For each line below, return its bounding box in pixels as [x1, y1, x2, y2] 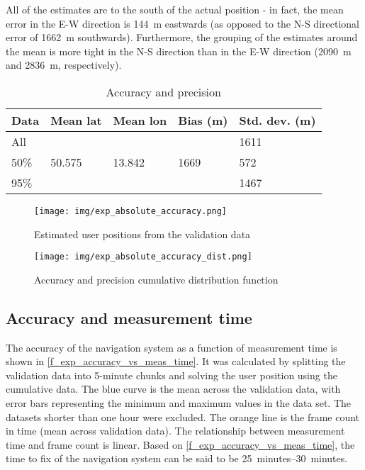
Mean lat [50, 111, 102, 128]
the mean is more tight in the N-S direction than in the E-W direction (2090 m [6, 43, 352, 58]
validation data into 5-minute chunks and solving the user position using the [6, 367, 337, 382]
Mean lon [113, 111, 167, 128]
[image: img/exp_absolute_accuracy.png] [34, 206, 228, 216]
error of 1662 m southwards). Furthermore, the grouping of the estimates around [6, 30, 358, 45]
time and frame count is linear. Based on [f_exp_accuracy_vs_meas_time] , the [6, 437, 355, 452]
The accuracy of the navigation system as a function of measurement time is [6, 340, 337, 354]
